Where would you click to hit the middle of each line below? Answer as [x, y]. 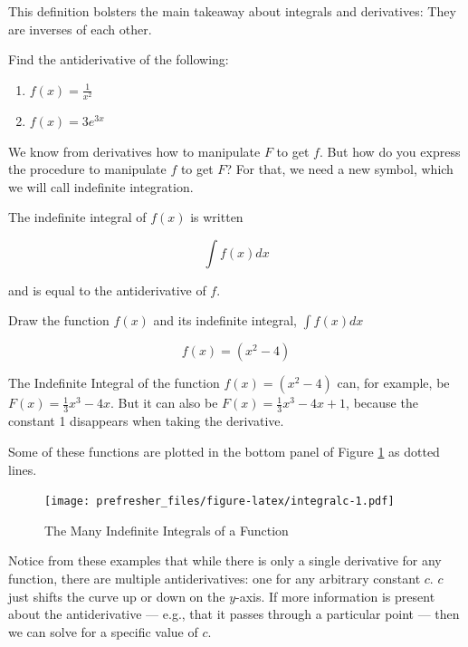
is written [217, 217]
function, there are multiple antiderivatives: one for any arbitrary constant [215, 578]
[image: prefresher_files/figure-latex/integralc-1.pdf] [220, 502]
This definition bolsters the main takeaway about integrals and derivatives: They [232, 11]
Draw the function [59, 320]
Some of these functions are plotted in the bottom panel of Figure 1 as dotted [224, 451]
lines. [23, 469]
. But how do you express [390, 151]
